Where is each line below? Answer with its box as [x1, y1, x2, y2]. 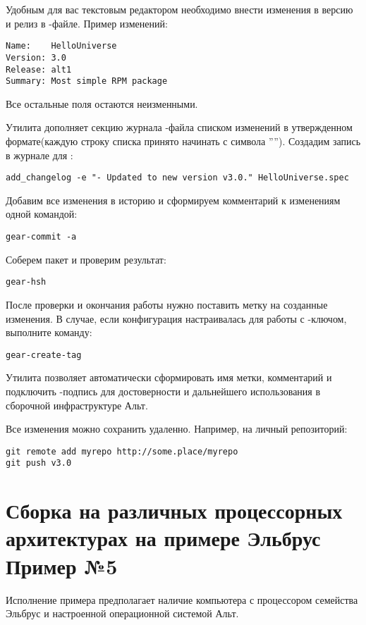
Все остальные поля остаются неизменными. [6, 96, 198, 111]
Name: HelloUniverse [6, 41, 117, 51]
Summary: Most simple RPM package [6, 76, 168, 87]
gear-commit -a [6, 232, 77, 242]
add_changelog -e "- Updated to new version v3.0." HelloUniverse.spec [6, 173, 349, 183]
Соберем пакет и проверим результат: [6, 252, 166, 266]
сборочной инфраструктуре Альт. [6, 397, 148, 412]
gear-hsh [6, 277, 47, 287]
